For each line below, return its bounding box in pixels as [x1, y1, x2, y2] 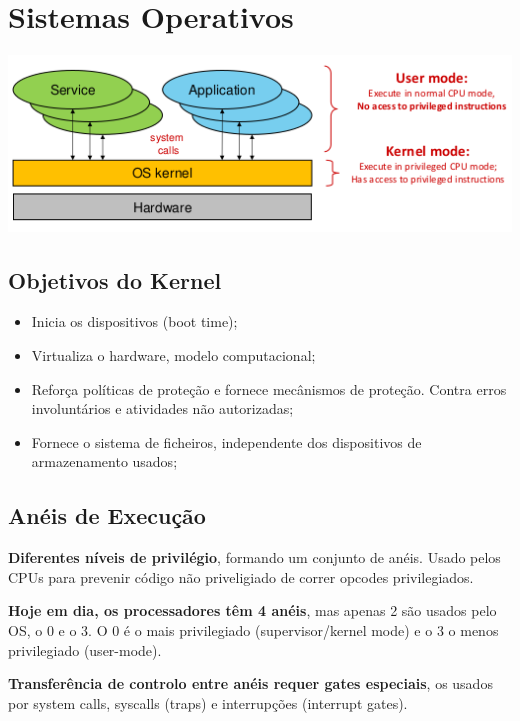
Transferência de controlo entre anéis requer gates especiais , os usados [8, 673, 493, 694]
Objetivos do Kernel [8, 264, 222, 295]
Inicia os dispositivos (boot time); [31, 311, 238, 332]
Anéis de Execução [8, 500, 206, 531]
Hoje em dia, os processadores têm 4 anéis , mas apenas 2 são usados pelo [8, 600, 497, 621]
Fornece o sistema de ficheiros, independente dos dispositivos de [31, 431, 422, 452]
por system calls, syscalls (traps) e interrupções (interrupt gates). [8, 692, 408, 713]
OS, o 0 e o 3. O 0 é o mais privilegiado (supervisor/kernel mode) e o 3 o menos [8, 620, 499, 641]
